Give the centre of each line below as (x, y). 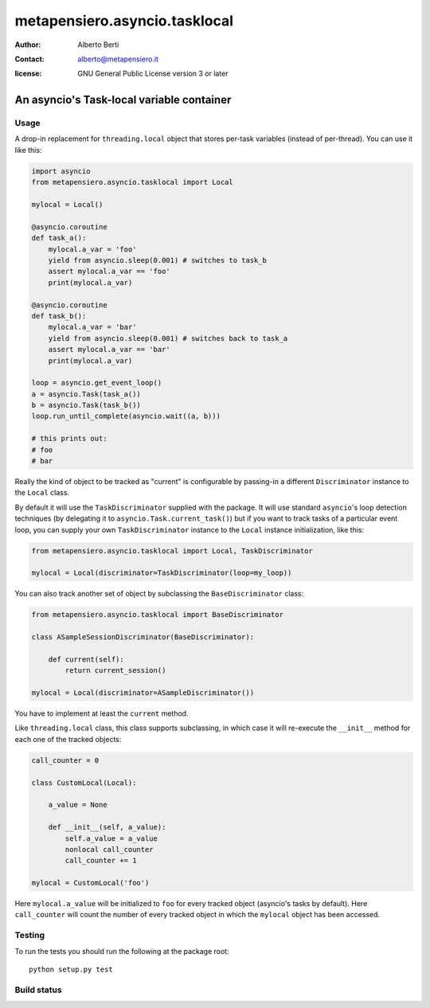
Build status (39, 990)
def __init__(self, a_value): (107, 827)
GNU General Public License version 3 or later (153, 74)
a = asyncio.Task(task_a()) (86, 394)
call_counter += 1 (101, 861)
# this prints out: (69, 439)
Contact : (30, 59)
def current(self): (86, 659)
